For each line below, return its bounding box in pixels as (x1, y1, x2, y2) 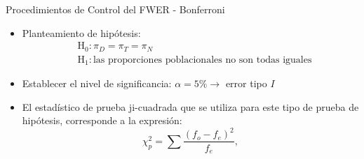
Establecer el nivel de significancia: (22, 76, 172, 91)
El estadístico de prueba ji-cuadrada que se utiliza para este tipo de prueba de (22, 99, 359, 114)
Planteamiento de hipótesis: (22, 25, 141, 40)
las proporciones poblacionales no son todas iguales (93, 54, 312, 65)
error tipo (225, 76, 267, 91)
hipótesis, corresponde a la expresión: (22, 113, 182, 128)
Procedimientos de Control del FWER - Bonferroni (6, 2, 225, 16)
